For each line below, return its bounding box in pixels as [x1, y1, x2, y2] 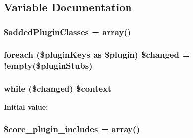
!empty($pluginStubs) [4, 59, 93, 72]
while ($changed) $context [4, 82, 112, 94]
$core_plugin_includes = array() [4, 123, 140, 135]
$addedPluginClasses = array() [4, 25, 131, 38]
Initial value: [4, 101, 48, 112]
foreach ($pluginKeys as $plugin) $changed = [4, 48, 190, 60]
